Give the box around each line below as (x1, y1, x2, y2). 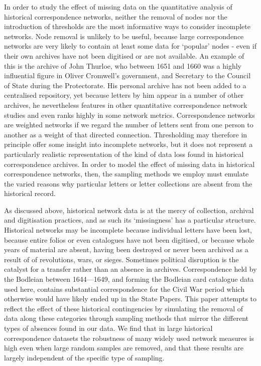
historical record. (4, 188, 56, 199)
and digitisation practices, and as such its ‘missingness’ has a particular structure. (4, 215, 256, 225)
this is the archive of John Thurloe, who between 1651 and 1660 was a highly (4, 60, 241, 71)
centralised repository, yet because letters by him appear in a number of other (4, 90, 244, 100)
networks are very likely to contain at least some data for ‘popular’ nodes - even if (4, 41, 256, 51)
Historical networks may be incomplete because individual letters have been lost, (4, 225, 252, 235)
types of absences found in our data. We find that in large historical (4, 323, 213, 333)
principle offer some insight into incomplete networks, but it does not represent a (4, 139, 253, 149)
